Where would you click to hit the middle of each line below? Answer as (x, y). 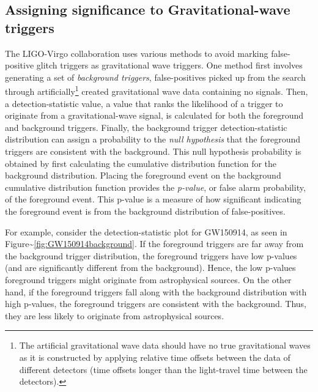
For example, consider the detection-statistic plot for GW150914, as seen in (146, 231)
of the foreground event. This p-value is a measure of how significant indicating (153, 199)
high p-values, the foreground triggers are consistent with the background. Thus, (156, 304)
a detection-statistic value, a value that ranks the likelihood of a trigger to (144, 103)
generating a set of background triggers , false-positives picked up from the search (155, 77)
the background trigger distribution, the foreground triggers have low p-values (151, 255)
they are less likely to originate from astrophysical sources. (115, 315)
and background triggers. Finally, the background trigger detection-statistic (146, 127)
